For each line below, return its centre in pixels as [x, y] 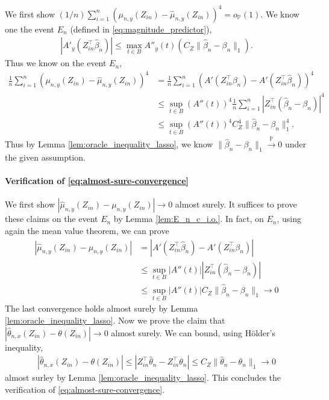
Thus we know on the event [56, 63]
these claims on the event [52, 219]
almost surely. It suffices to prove [236, 204]
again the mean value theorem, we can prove [87, 231]
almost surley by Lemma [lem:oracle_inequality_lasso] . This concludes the [143, 377]
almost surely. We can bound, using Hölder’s [193, 332]
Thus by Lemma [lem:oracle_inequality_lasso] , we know [109, 144]
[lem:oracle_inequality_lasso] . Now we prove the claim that [115, 320]
